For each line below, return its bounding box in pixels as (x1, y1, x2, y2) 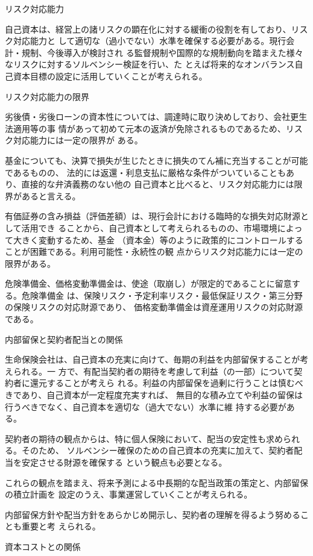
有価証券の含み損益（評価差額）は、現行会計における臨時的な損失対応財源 (5, 210, 300, 222)
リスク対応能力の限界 (5, 90, 89, 102)
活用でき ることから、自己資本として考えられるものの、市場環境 (21, 221, 277, 234)
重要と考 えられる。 (21, 520, 101, 533)
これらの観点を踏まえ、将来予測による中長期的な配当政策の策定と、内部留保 (5, 476, 309, 489)
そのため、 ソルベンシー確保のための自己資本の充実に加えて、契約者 (21, 444, 294, 457)
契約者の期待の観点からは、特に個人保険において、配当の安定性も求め (5, 432, 283, 445)
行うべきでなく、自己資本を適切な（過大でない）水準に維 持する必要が (5, 400, 286, 413)
